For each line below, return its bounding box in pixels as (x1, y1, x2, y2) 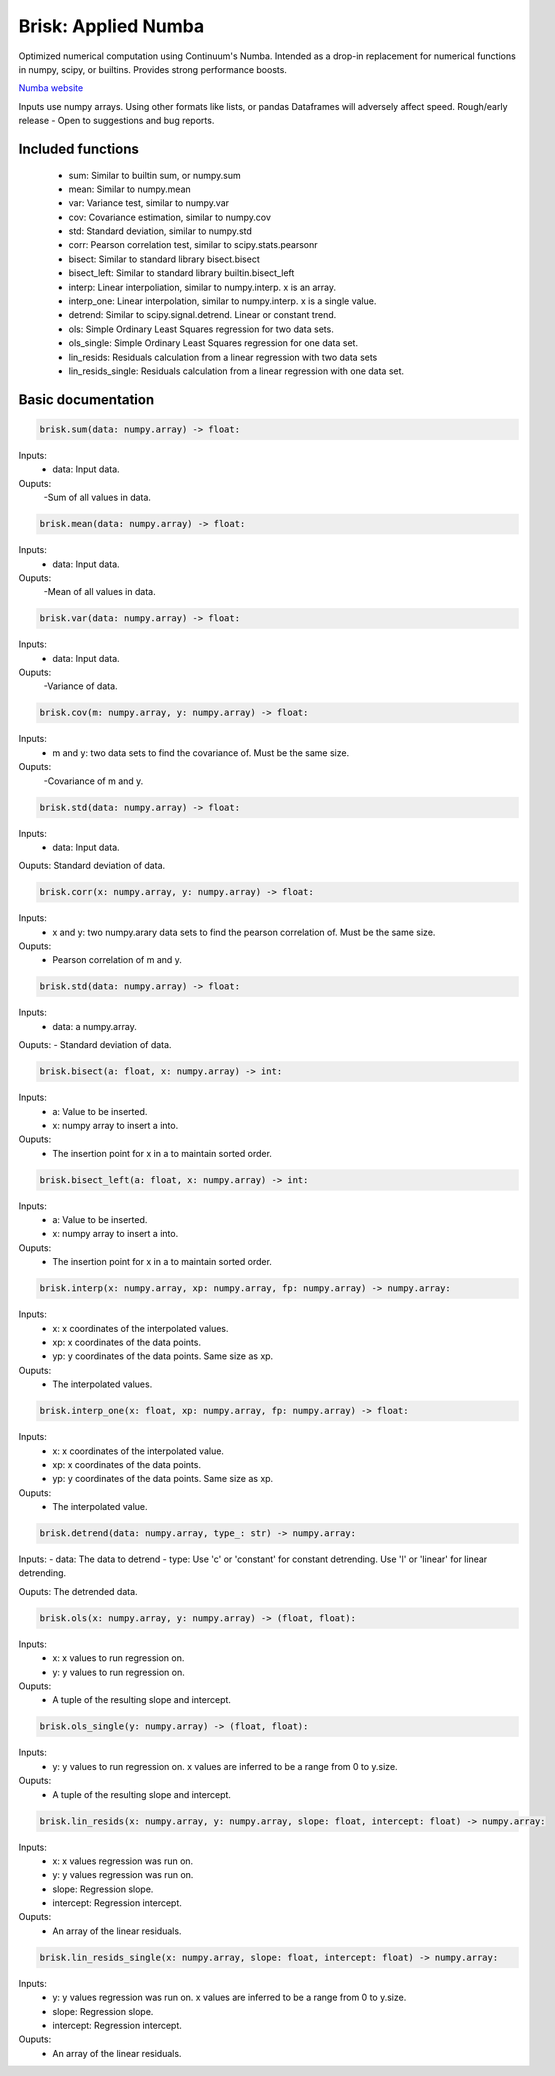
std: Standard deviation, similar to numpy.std (68, 225, 252, 237)
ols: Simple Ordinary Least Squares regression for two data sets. (68, 323, 334, 335)
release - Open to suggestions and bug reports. (18, 115, 215, 127)
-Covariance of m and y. (43, 775, 144, 787)
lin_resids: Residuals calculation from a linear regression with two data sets (68, 351, 378, 363)
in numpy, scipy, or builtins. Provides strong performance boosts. (18, 63, 287, 75)
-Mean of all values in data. (43, 586, 156, 598)
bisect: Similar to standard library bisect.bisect (68, 253, 260, 265)
